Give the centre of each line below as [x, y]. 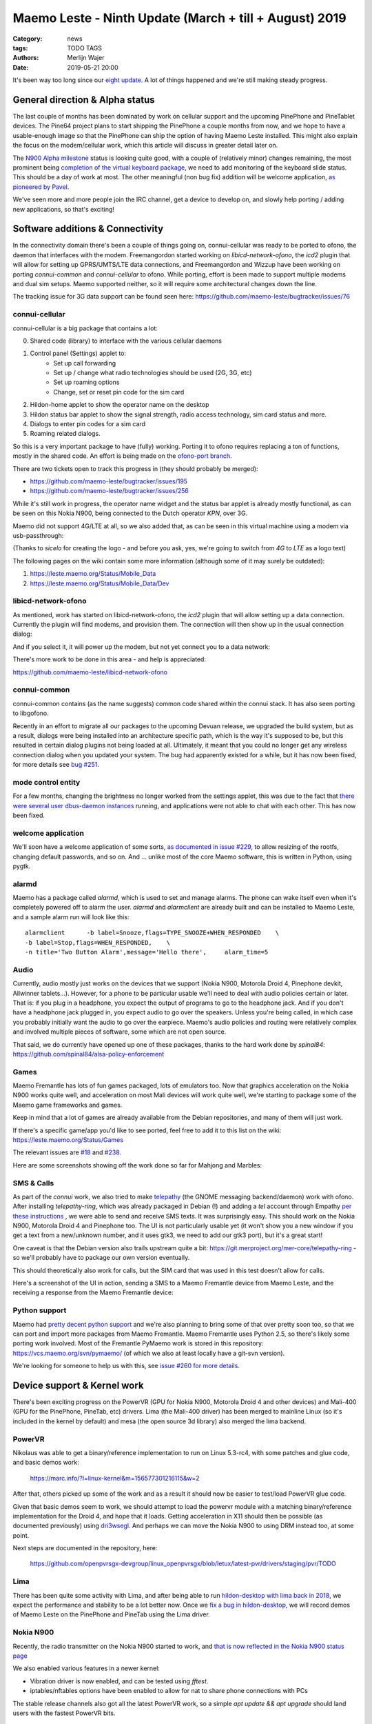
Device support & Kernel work [78, 1385]
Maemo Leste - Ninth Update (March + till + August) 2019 [180, 18]
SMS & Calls [33, 1183]
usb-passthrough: [38, 535]
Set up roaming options [86, 382]
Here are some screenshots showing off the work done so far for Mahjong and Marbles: [137, 1165]
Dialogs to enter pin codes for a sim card [88, 424]
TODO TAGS [85, 48]
